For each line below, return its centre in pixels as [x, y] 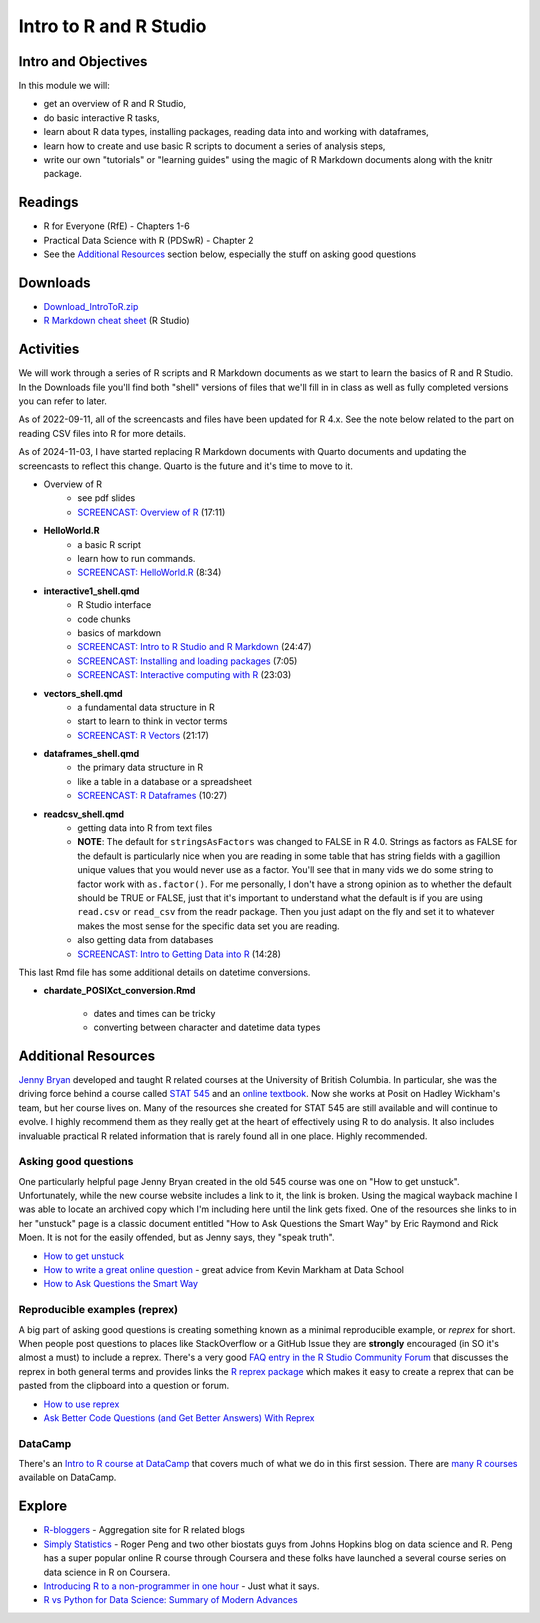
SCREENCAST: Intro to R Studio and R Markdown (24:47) [194, 647]
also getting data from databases [145, 940]
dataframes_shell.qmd [91, 754]
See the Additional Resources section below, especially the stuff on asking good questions [230, 254]
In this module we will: [64, 86]
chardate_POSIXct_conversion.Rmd [119, 991]
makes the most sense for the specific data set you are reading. [208, 926]
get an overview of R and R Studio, [115, 104]
